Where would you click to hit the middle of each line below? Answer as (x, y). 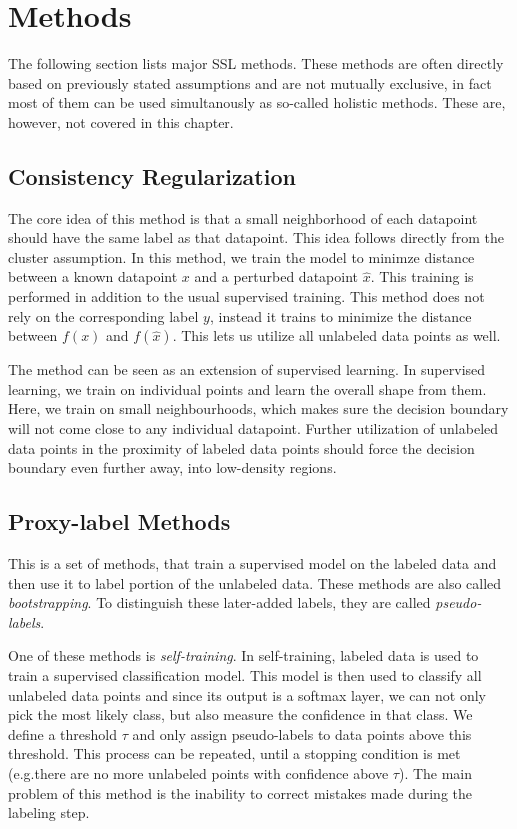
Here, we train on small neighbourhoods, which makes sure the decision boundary (258, 408)
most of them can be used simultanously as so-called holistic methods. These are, (257, 102)
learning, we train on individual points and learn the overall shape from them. (247, 388)
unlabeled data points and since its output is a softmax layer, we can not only (247, 694)
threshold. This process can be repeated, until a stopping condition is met (234, 753)
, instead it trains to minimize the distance (340, 315)
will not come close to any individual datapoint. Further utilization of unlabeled (253, 428)
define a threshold (63, 733)
